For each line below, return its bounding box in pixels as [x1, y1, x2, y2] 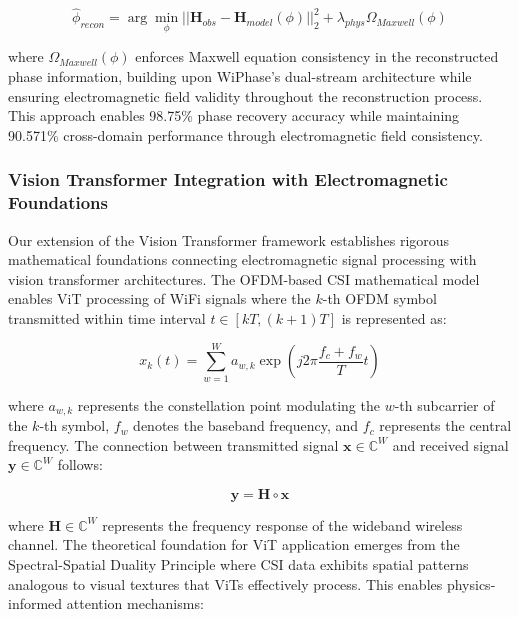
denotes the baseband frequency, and [133, 415, 359, 436]
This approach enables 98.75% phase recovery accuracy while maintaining [8, 105, 460, 126]
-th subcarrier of [394, 394, 495, 415]
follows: [57, 454, 103, 475]
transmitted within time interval [8, 307, 206, 328]
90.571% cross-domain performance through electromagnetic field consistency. [8, 124, 483, 145]
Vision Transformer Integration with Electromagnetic [8, 167, 448, 192]
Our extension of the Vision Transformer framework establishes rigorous [8, 229, 450, 250]
